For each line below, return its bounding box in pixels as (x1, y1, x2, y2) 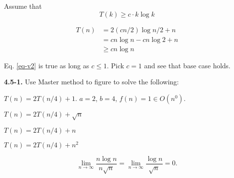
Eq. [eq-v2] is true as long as (4, 60, 89, 70)
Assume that (4, 1, 42, 11)
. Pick (106, 60, 124, 70)
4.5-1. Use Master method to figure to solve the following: (4, 77, 179, 87)
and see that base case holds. (144, 60, 231, 70)
